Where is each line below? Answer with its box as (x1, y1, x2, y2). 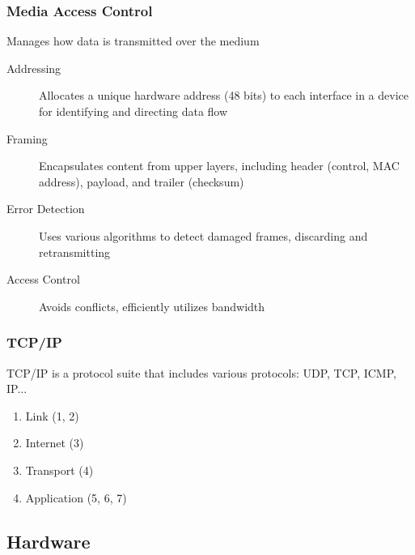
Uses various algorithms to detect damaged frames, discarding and (39, 227, 368, 244)
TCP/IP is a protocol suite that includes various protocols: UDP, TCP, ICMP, (6, 364, 396, 381)
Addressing (6, 59, 61, 76)
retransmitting (39, 243, 111, 260)
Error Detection (6, 200, 85, 217)
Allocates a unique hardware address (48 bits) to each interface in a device (39, 87, 409, 104)
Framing (6, 130, 48, 147)
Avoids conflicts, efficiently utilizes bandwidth (39, 297, 265, 314)
